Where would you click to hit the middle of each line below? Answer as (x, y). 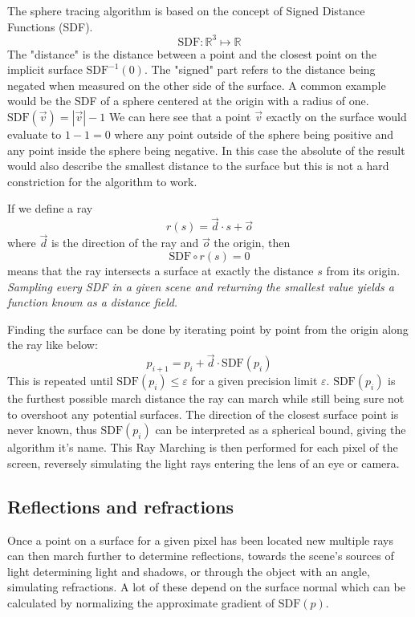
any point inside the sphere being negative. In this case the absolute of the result (206, 150)
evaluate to (35, 134)
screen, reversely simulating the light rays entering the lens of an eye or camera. (203, 463)
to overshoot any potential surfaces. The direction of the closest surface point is (203, 414)
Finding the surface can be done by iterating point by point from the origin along (208, 329)
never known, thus (52, 430)
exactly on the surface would (336, 117)
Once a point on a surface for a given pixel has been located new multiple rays (200, 540)
